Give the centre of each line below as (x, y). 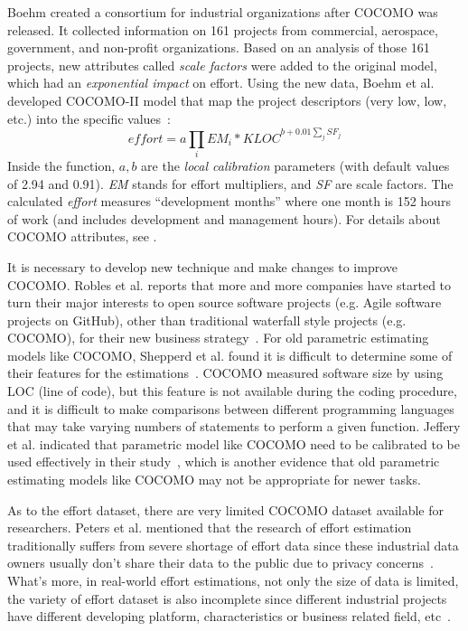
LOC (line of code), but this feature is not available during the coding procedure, (232, 391)
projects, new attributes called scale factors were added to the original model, (222, 65)
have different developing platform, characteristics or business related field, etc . (229, 616)
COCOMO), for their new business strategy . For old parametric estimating (218, 338)
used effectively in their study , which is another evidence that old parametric (224, 461)
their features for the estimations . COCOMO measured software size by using (225, 373)
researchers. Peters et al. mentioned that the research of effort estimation (210, 527)
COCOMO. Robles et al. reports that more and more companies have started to (229, 284)
